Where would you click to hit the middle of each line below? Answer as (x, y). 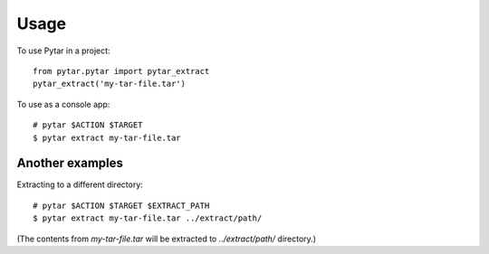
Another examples (70, 163)
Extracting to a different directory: (80, 184)
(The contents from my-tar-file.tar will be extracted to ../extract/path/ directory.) (167, 239)
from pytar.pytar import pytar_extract (121, 71)
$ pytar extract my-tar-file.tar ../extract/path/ (148, 218)
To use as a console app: (63, 104)
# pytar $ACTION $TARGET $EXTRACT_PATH (121, 205)
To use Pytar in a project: (63, 51)
